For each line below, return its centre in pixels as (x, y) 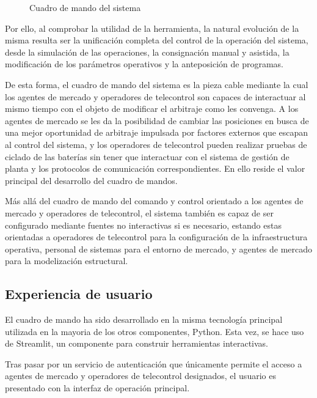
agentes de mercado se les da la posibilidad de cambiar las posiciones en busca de (157, 120)
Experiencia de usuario (79, 294)
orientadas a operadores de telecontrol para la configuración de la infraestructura (156, 237)
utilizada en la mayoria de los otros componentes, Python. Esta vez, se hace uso (155, 331)
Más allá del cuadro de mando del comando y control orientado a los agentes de (154, 201)
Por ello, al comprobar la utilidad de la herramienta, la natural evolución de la (152, 28)
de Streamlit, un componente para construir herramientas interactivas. (137, 343)
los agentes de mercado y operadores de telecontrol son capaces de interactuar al (155, 96)
